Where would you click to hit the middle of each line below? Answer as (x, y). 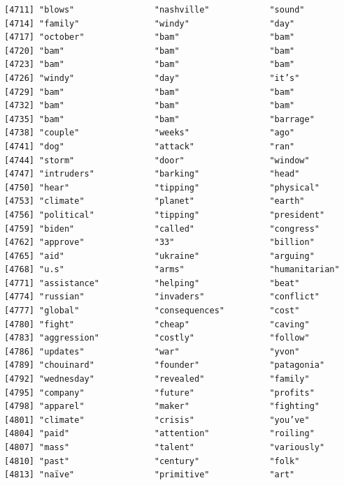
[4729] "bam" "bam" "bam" (150, 92)
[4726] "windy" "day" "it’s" (152, 78)
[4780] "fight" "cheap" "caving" (157, 324)
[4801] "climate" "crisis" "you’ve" (157, 420)
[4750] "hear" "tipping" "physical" (162, 187)
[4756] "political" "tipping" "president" (165, 215)
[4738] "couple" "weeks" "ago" (150, 133)
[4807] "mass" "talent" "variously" (165, 447)
